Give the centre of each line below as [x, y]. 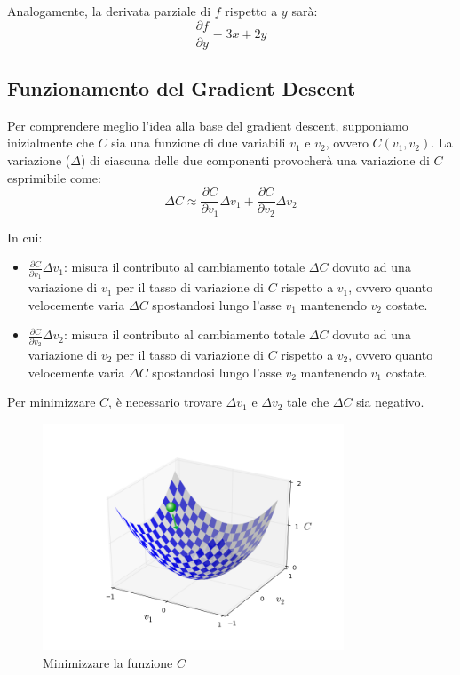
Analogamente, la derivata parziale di [109, 11]
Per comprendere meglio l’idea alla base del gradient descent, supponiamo [208, 125]
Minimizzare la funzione [108, 662]
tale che [308, 402]
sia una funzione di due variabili [198, 143]
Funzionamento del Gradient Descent [182, 88]
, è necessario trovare [165, 402]
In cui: [25, 237]
